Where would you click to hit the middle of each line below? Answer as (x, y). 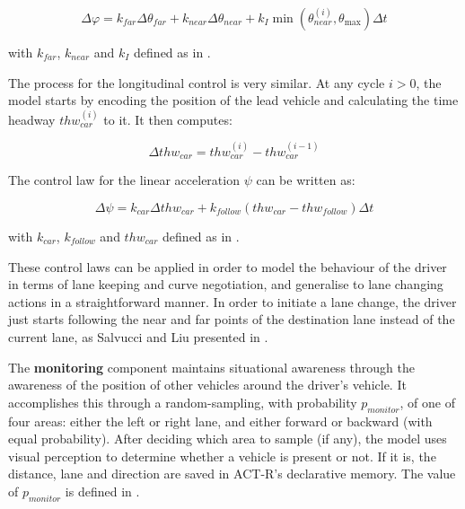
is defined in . (102, 491)
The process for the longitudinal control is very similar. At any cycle (197, 82)
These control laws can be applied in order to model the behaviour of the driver (228, 266)
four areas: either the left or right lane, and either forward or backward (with (220, 421)
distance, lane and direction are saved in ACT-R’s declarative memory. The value (232, 474)
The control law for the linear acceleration (124, 180)
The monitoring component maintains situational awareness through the (211, 367)
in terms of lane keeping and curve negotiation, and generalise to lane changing (226, 284)
